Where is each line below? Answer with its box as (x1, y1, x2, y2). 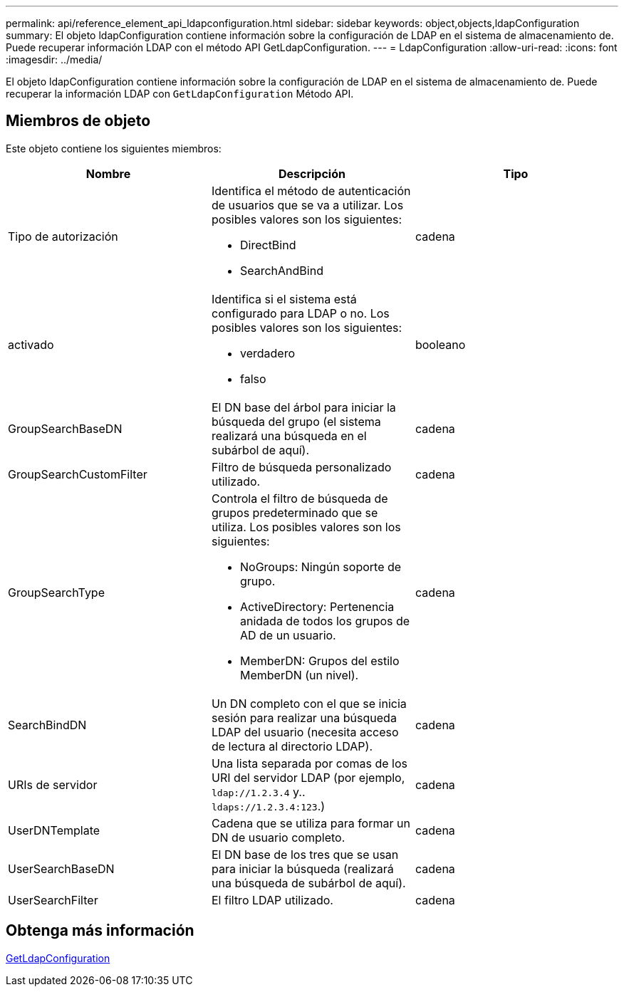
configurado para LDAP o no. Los (211, 306, 390, 320)
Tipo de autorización (8, 229, 118, 244)
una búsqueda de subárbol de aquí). (211, 875, 406, 890)
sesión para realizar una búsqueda (211, 710, 397, 725)
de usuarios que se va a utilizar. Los (211, 197, 404, 212)
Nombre (85, 166, 131, 181)
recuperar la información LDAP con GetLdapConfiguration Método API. (6, 88, 354, 100)
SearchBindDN (8, 717, 87, 732)
